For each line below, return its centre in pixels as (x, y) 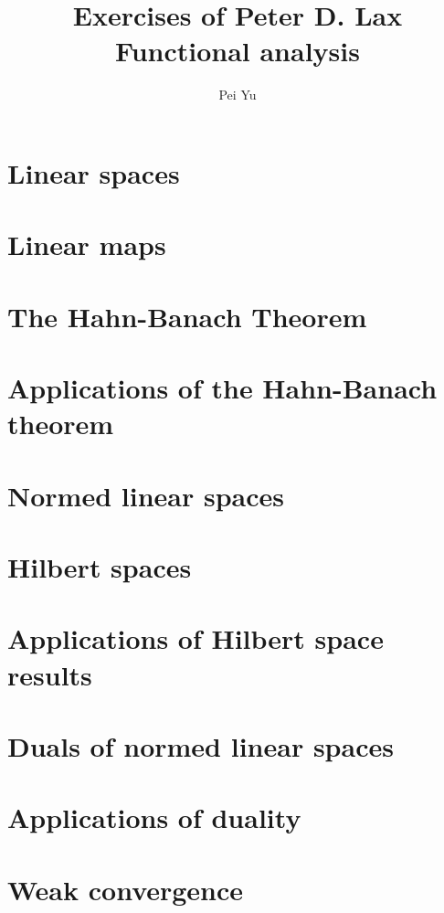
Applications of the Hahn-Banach (222, 388)
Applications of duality (154, 817)
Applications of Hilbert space (196, 638)
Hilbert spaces (100, 566)
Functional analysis (238, 51)
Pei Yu (238, 95)
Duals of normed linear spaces (201, 745)
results (50, 674)
